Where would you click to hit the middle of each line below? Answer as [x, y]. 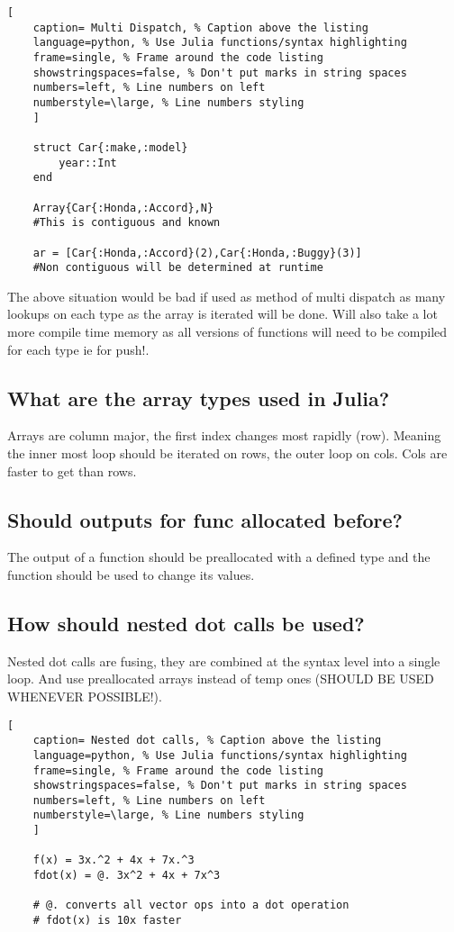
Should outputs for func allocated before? [205, 519]
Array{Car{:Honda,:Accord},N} [123, 208]
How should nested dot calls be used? [186, 623]
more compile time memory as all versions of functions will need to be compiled [227, 331]
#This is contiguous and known [127, 223]
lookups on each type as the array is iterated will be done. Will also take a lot [222, 314]
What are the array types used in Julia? [199, 398]
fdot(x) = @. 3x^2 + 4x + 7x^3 [127, 876]
